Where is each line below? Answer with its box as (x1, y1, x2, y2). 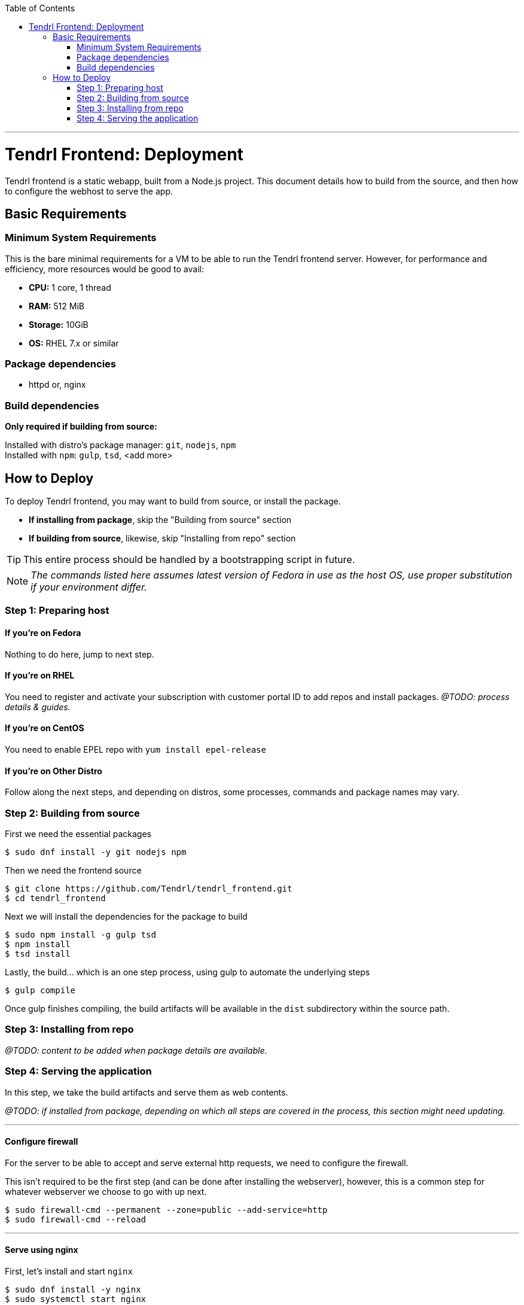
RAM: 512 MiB (29, 300, 84, 311)
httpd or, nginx (29, 379, 86, 390)
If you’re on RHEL (5, 670, 75, 681)
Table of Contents (5, 3, 75, 13)
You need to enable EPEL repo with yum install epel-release (5, 744, 266, 755)
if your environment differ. (31, 581, 147, 594)
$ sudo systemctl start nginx (5, 1294, 147, 1304)
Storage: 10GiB (29, 319, 89, 330)
